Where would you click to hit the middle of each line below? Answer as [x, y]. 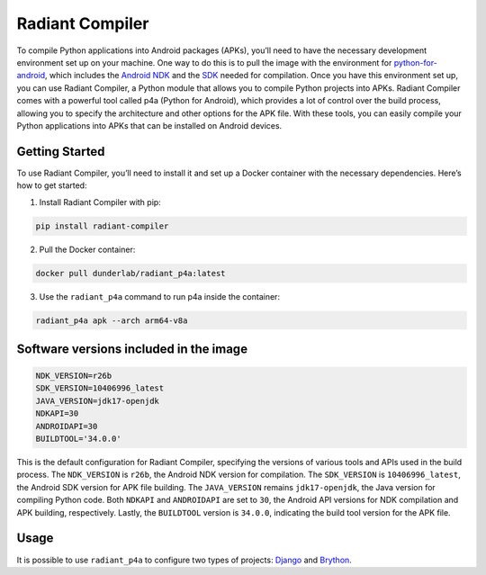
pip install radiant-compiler [102, 226]
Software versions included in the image [132, 349]
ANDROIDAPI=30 [67, 426]
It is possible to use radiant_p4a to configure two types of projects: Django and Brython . [184, 560]
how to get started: [52, 185]
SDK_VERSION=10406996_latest [100, 388]
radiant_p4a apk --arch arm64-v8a [112, 320]
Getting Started [61, 152]
